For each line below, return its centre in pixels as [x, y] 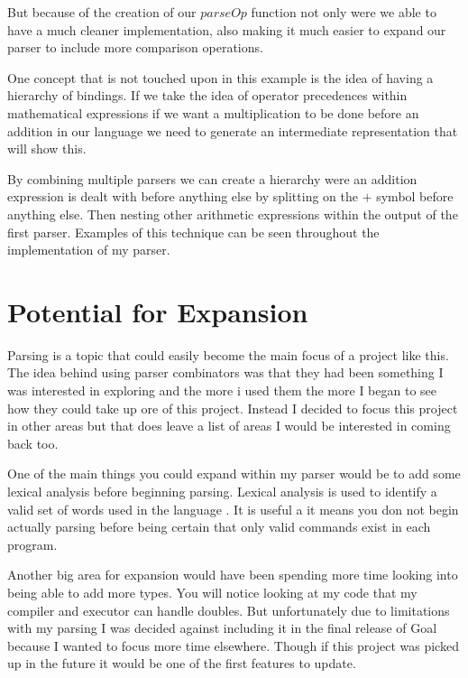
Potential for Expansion [158, 311]
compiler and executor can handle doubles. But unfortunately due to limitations [229, 610]
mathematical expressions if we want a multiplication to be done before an [213, 112]
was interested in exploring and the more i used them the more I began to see [222, 390]
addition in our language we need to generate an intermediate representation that [233, 130]
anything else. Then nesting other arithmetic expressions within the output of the [233, 214]
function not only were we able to [344, 12]
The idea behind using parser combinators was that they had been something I [225, 372]
